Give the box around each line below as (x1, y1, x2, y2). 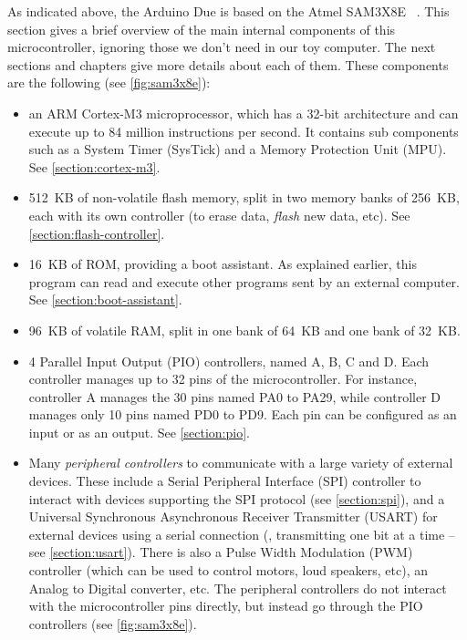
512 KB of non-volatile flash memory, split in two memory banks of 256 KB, (28, 188, 460, 207)
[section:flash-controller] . (28, 223, 165, 243)
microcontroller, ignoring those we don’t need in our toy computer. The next (7, 37, 436, 57)
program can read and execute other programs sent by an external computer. (28, 272, 460, 291)
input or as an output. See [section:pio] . (28, 422, 250, 441)
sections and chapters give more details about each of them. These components (7, 55, 449, 74)
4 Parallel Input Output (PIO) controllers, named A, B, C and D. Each (28, 351, 430, 370)
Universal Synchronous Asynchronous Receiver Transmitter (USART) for (28, 507, 438, 526)
